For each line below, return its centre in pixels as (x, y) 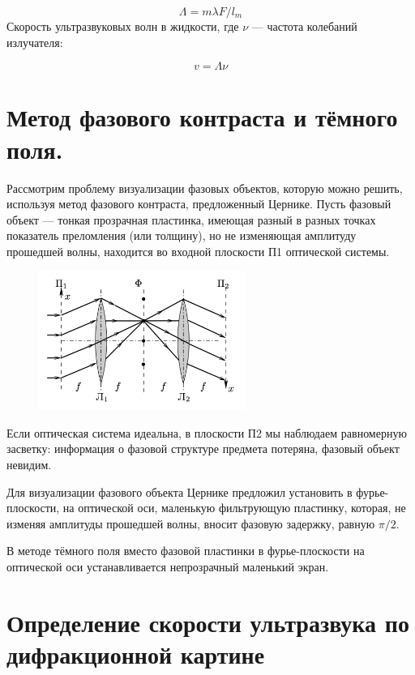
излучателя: (35, 42)
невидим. (29, 464)
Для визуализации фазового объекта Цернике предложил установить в (180, 491)
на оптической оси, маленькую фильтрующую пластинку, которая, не (234, 508)
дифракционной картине (136, 654)
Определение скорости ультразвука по (208, 622)
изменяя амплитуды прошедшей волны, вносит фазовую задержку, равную (191, 523)
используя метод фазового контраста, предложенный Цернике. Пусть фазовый (199, 204)
